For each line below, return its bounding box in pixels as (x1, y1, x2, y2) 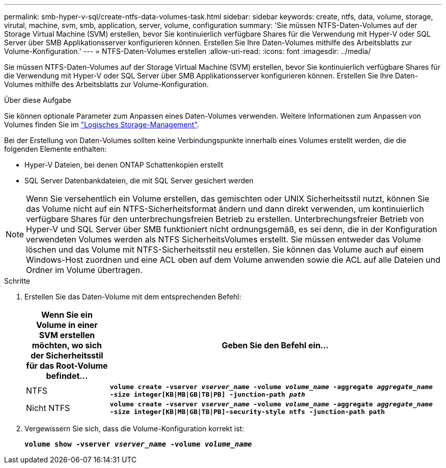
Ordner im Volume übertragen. (26, 265, 143, 275)
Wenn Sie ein (41, 310, 93, 320)
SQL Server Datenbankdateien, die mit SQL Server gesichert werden (24, 176, 254, 185)
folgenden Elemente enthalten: (4, 145, 107, 153)
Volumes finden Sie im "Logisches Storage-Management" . (4, 120, 199, 129)
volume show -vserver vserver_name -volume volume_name (24, 440, 252, 448)
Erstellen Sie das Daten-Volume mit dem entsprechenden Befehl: (24, 292, 241, 301)
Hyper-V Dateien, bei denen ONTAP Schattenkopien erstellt (24, 160, 224, 169)
